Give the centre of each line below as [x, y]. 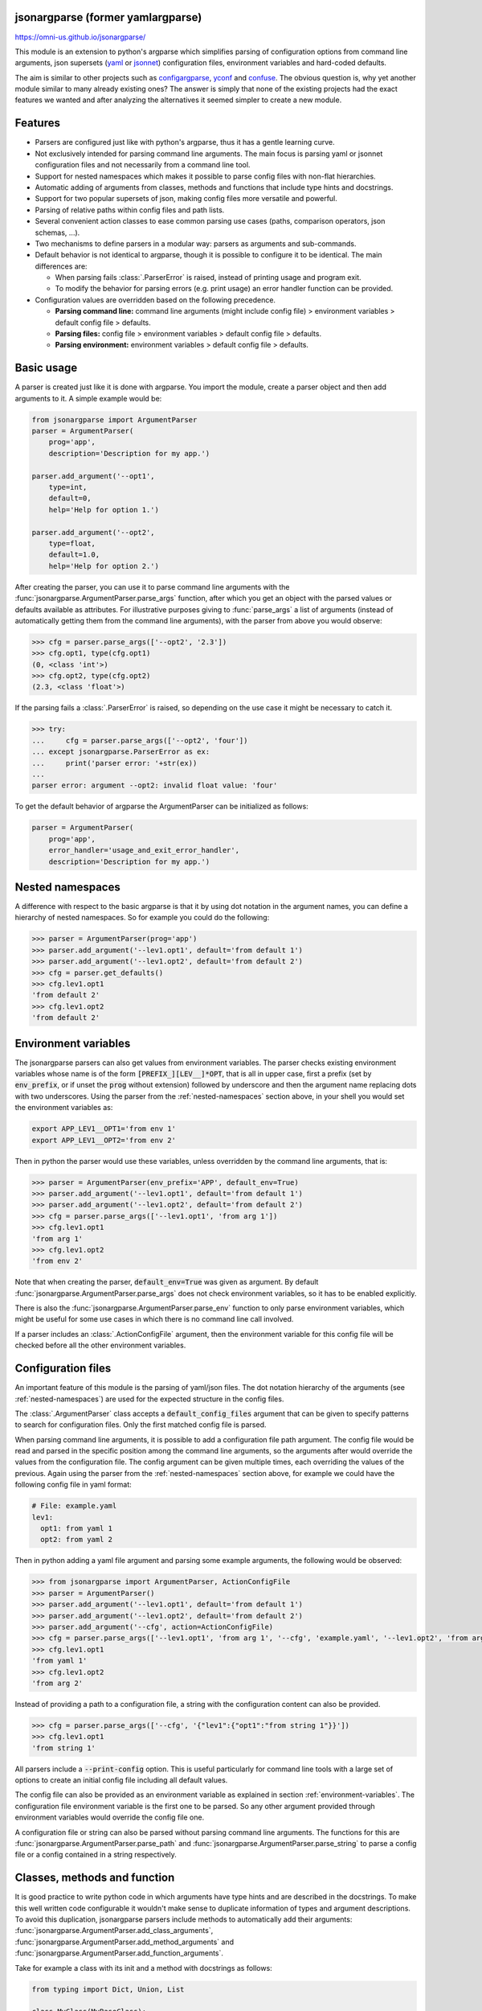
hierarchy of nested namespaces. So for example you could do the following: [142, 918]
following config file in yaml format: [73, 1485]
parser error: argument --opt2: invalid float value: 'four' [155, 785]
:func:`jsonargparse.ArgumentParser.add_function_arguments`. [119, 1953]
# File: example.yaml [74, 1506]
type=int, [68, 487]
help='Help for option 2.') [104, 566]
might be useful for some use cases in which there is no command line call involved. [154, 1319]
